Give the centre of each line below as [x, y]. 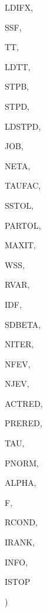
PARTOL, [23, 225]
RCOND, [21, 522]
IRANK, [20, 542]
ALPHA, [21, 483]
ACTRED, [24, 403]
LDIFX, [19, 7]
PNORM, [22, 463]
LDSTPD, [23, 126]
